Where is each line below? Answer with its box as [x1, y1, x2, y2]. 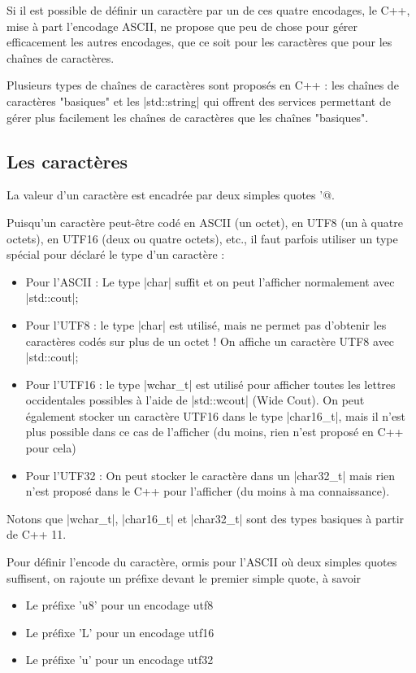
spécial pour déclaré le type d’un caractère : [6, 246, 225, 263]
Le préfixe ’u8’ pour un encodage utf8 [25, 597, 214, 614]
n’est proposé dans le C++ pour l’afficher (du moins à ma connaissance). [25, 483, 390, 500]
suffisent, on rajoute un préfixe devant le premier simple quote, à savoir [6, 569, 362, 586]
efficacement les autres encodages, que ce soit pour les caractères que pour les [6, 33, 392, 50]
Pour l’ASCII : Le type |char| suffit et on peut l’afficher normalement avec [25, 273, 395, 290]
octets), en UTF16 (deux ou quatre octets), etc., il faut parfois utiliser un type [6, 229, 398, 247]
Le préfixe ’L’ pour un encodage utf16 [25, 623, 214, 640]
